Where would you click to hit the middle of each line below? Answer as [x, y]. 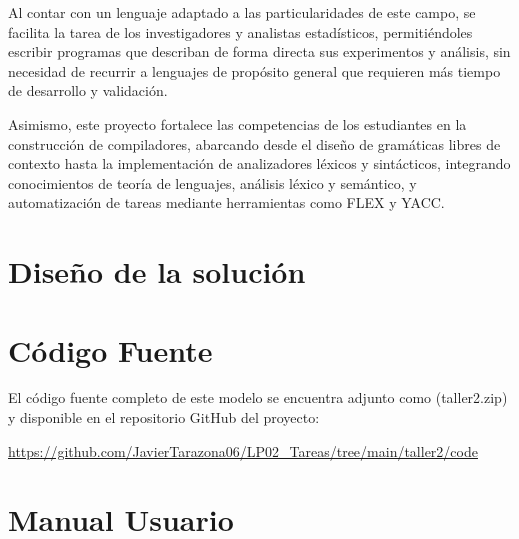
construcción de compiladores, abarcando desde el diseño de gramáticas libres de [254, 143]
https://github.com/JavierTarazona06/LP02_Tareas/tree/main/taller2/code [243, 450]
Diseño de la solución [157, 271]
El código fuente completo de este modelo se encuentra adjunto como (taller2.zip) [258, 397]
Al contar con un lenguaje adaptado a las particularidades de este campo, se [242, 12]
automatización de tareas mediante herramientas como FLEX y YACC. [226, 202]
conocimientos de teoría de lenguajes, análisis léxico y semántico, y [212, 182]
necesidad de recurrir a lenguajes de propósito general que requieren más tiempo [254, 70]
